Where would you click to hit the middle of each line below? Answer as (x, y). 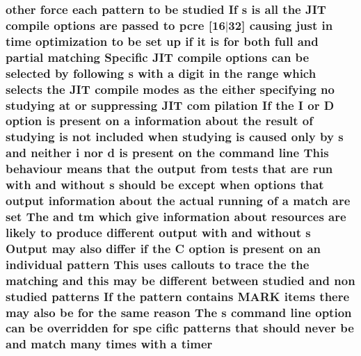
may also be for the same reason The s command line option (179, 312)
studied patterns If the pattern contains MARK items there (178, 296)
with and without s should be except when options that (165, 185)
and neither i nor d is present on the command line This (167, 153)
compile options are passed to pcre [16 (115, 25)
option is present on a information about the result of (159, 121)
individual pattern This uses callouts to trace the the (158, 264)
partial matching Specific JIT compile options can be (158, 57)
